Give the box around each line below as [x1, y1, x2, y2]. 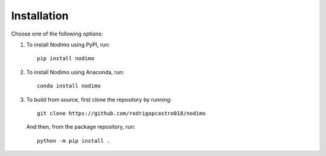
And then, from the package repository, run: [26, 123, 136, 131]
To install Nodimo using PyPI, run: [26, 41, 110, 48]
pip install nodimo [37, 55, 95, 62]
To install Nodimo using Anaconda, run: [26, 68, 124, 75]
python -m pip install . [37, 137, 110, 144]
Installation [11, 9, 69, 22]
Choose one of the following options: [11, 30, 103, 37]
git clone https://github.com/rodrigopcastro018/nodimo [37, 110, 206, 117]
